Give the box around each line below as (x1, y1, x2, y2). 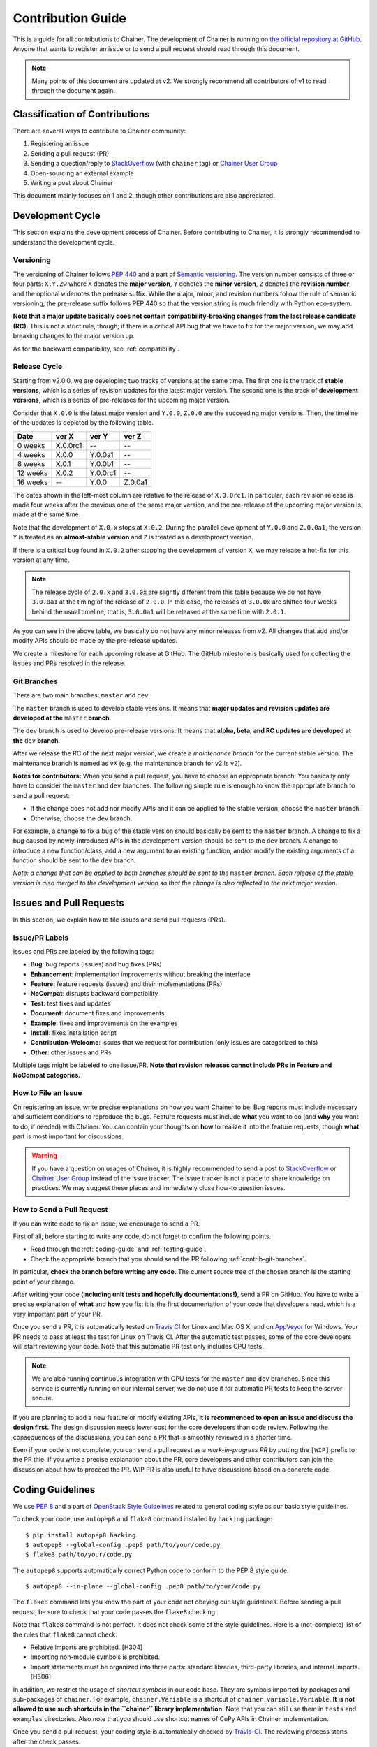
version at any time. (13, 556, 70, 564)
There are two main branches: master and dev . (13, 691, 150, 699)
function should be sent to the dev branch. (13, 856, 136, 864)
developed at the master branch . (13, 713, 112, 723)
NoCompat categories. (13, 1071, 81, 1079)
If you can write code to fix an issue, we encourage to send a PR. (13, 1219, 200, 1228)
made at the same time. (13, 510, 81, 519)
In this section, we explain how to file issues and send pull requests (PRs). (13, 915, 226, 924)
